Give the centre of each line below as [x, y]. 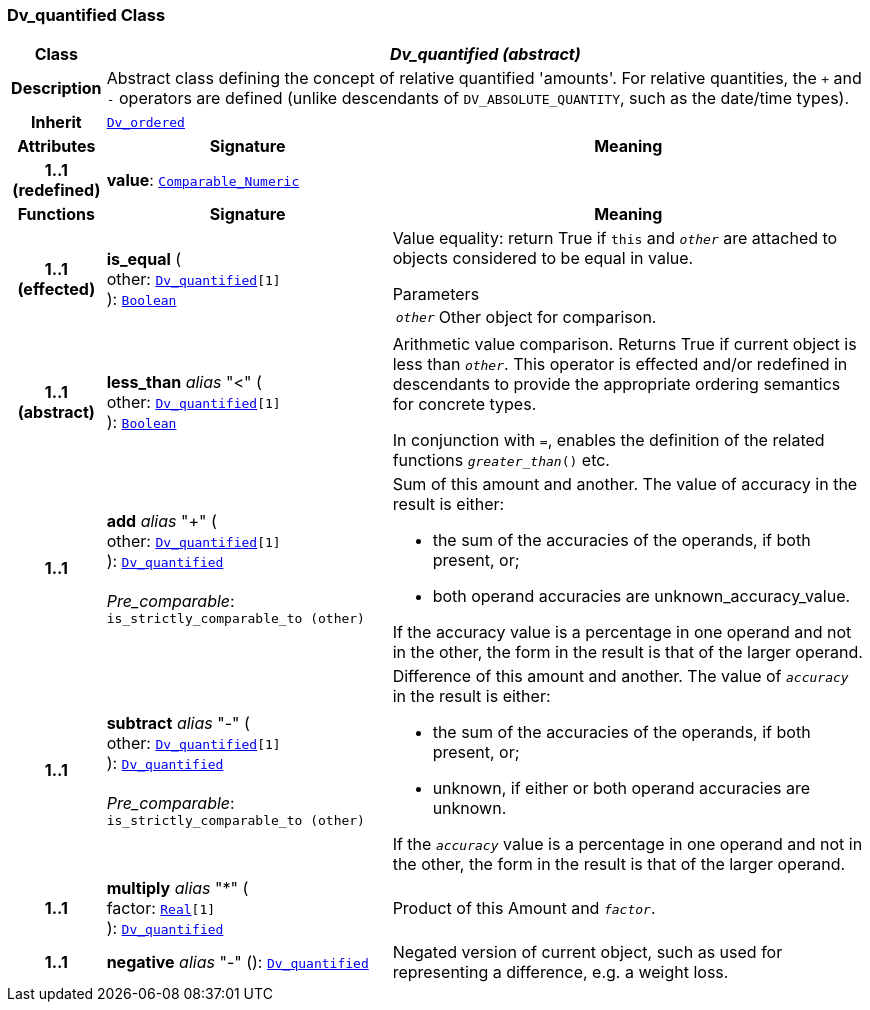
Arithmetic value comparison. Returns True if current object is [624, 344]
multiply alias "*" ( [177, 888]
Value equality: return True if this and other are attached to [615, 238]
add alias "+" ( [161, 520]
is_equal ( [144, 259]
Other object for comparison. [547, 317]
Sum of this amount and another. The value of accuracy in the [625, 484]
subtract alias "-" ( [178, 722]
